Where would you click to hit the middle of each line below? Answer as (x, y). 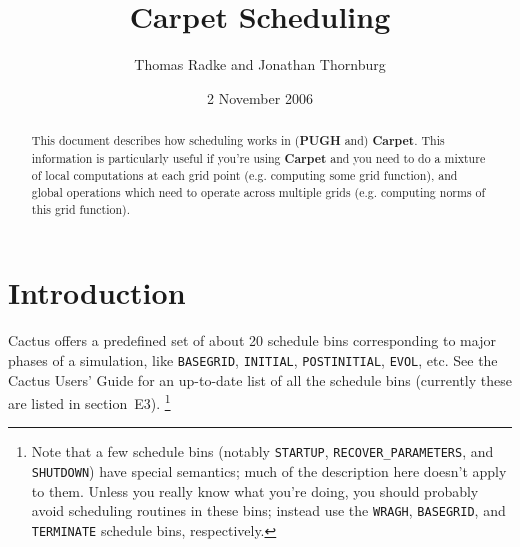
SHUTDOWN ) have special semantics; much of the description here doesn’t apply (269, 471)
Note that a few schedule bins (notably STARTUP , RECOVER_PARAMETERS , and (262, 451)
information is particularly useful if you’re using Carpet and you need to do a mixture (258, 158)
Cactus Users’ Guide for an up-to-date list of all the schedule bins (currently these (260, 379)
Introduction (97, 292)
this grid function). (81, 208)
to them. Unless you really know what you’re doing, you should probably (255, 490)
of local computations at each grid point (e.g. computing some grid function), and (244, 175)
